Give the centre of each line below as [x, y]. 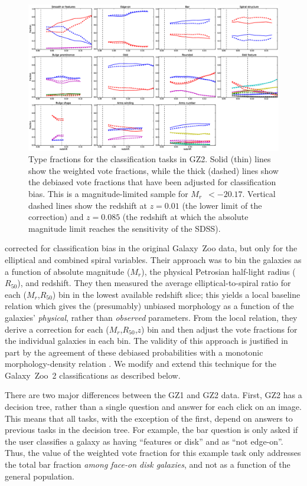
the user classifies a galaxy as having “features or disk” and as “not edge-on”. [144, 441]
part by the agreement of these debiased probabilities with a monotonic [134, 352]
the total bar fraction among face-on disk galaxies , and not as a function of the [148, 464]
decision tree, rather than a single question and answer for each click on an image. [153, 407]
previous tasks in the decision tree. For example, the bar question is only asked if [151, 430]
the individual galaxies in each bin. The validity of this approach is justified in [146, 341]
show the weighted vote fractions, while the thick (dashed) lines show [153, 170]
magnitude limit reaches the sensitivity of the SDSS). [125, 228]
